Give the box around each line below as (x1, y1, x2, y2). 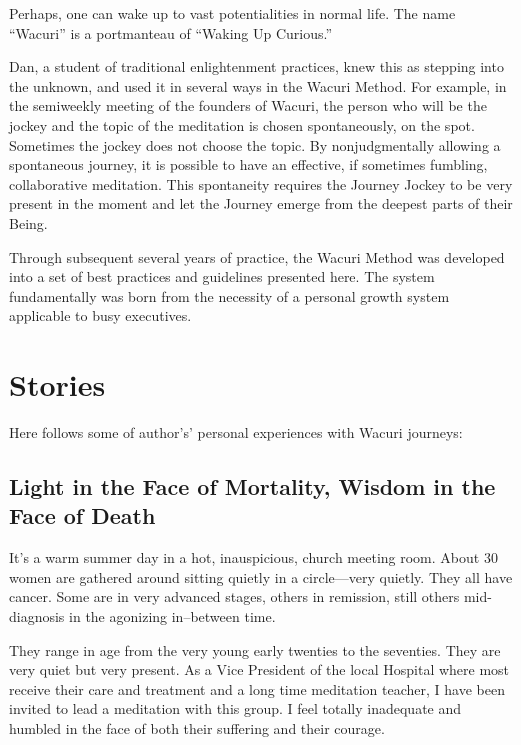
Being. (9, 212, 48, 233)
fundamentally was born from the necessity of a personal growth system (9, 285, 450, 306)
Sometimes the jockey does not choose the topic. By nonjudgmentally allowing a (9, 134, 501, 155)
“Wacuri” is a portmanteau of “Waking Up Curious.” (9, 22, 333, 43)
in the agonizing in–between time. (69, 606, 276, 626)
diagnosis (9, 606, 65, 626)
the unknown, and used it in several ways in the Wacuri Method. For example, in (9, 75, 507, 96)
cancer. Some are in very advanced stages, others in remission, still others (9, 586, 460, 607)
